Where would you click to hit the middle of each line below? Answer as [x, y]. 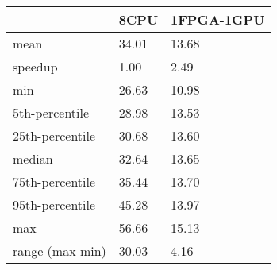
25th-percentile [54, 135]
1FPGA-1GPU [218, 19]
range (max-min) [60, 251]
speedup [35, 66]
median [33, 158]
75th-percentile [54, 181]
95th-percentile [54, 204]
